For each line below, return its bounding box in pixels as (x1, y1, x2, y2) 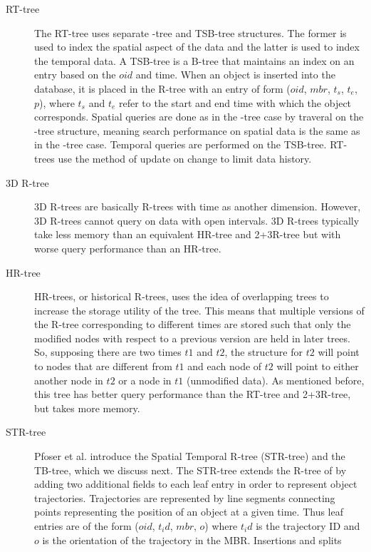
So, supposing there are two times (34, 344, 182, 359)
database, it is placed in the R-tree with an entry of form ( (34, 81, 291, 96)
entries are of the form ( (34, 518, 139, 533)
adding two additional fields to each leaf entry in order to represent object (34, 476, 357, 491)
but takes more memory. (34, 400, 140, 415)
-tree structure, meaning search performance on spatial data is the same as (34, 123, 360, 138)
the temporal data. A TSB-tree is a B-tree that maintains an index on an (34, 53, 355, 68)
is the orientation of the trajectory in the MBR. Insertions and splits (42, 532, 342, 547)
